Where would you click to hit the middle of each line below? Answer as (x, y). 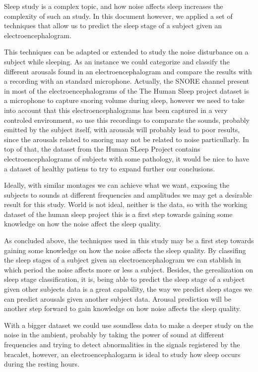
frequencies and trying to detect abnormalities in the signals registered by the (122, 344)
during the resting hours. (42, 364)
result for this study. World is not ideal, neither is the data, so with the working (126, 204)
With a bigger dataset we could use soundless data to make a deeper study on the (129, 325)
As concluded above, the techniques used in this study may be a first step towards (129, 240)
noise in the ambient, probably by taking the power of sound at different (114, 335)
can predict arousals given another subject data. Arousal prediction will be (118, 298)
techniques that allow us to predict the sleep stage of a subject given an (113, 26)
